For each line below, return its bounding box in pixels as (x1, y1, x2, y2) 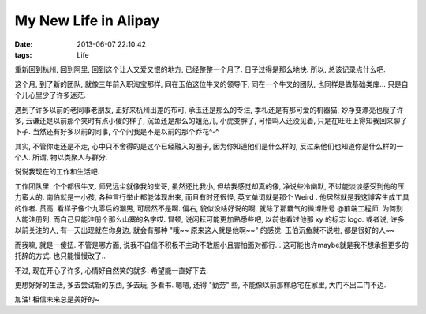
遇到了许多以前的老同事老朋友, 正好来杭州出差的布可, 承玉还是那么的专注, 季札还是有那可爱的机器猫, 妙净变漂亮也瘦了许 (14, 105, 404, 114)
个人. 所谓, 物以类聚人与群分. (14, 152, 108, 162)
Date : (14, 39, 33, 49)
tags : (14, 50, 32, 59)
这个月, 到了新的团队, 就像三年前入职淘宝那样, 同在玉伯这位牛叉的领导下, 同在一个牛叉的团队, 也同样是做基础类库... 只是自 (14, 79, 409, 88)
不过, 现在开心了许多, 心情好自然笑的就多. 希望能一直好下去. (14, 265, 208, 275)
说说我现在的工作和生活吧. (14, 166, 100, 177)
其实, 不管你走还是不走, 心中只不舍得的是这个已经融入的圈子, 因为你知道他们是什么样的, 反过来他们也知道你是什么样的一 (14, 141, 404, 151)
